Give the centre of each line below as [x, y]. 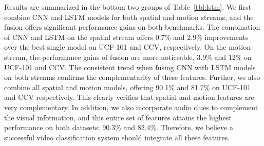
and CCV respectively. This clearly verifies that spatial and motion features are [129, 97]
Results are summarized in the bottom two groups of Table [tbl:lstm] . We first [128, 7]
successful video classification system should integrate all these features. [117, 137]
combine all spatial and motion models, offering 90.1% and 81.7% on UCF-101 [127, 87]
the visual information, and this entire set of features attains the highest [118, 117]
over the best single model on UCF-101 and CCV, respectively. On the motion [127, 47]
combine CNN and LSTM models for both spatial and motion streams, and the [129, 17]
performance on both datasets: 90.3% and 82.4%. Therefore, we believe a [119, 127]
